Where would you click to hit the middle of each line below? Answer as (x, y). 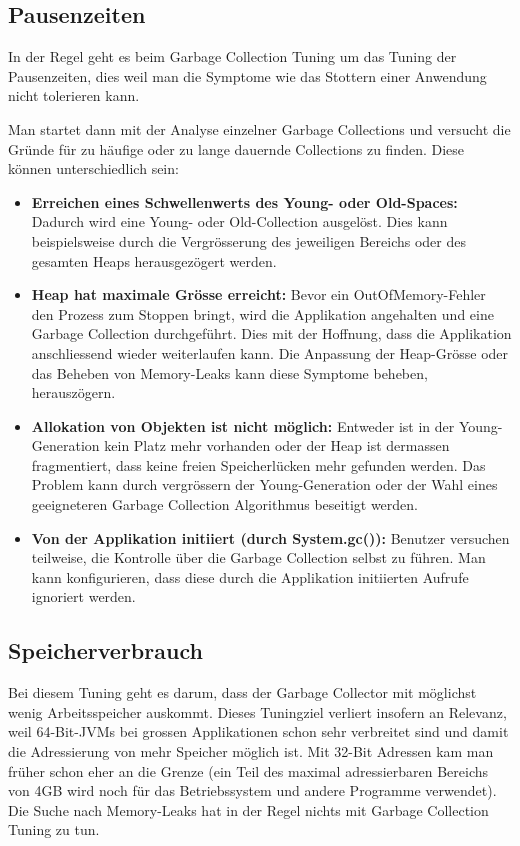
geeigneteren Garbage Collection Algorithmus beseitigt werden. (224, 504)
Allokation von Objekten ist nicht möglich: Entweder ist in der (243, 425)
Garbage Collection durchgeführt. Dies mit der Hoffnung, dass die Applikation (271, 333)
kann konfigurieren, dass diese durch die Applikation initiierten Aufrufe (250, 576)
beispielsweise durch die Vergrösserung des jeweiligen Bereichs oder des (249, 240)
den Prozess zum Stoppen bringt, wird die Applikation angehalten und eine (262, 313)
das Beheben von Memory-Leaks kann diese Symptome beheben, (229, 372)
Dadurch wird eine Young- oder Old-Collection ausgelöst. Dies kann (239, 221)
